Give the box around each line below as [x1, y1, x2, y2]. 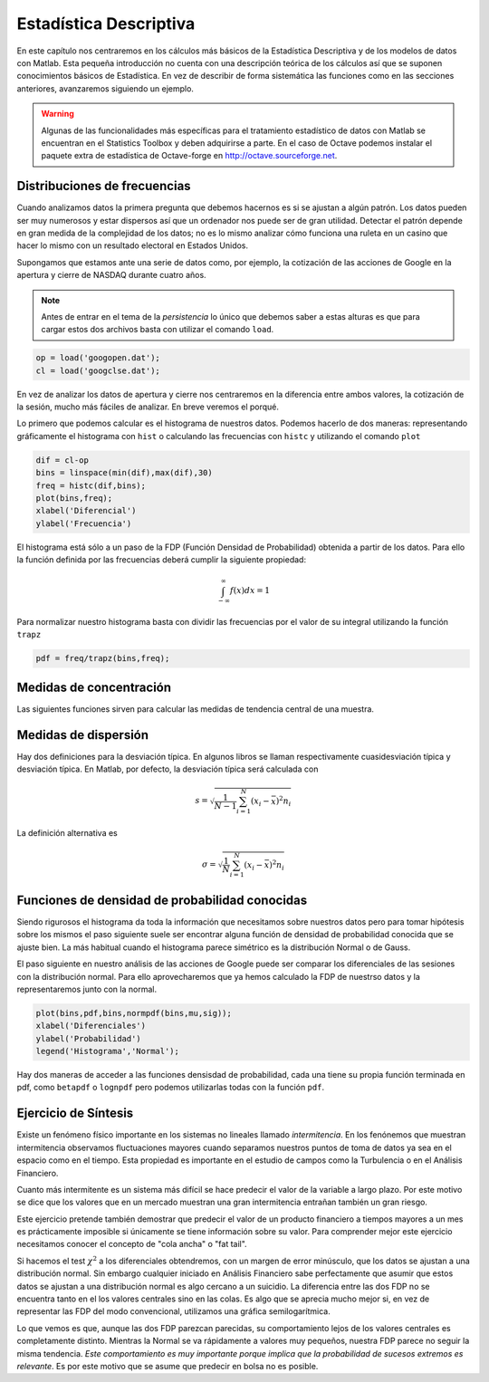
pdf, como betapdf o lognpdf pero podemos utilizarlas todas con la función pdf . [16, 1082, 325, 1093]
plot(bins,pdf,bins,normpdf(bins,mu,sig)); [35, 1008, 233, 1018]
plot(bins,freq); [35, 494, 113, 503]
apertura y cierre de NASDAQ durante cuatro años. [16, 270, 207, 281]
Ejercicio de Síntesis [16, 1106, 134, 1121]
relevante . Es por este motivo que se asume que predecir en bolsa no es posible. [16, 1360, 319, 1371]
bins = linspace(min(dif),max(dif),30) [35, 467, 213, 478]
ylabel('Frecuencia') [35, 518, 132, 529]
